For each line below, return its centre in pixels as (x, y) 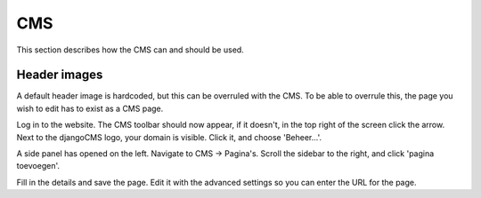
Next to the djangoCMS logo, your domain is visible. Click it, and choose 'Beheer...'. (169, 137)
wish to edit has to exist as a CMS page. (90, 108)
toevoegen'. (38, 166)
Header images (60, 75)
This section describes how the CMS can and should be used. (130, 50)
